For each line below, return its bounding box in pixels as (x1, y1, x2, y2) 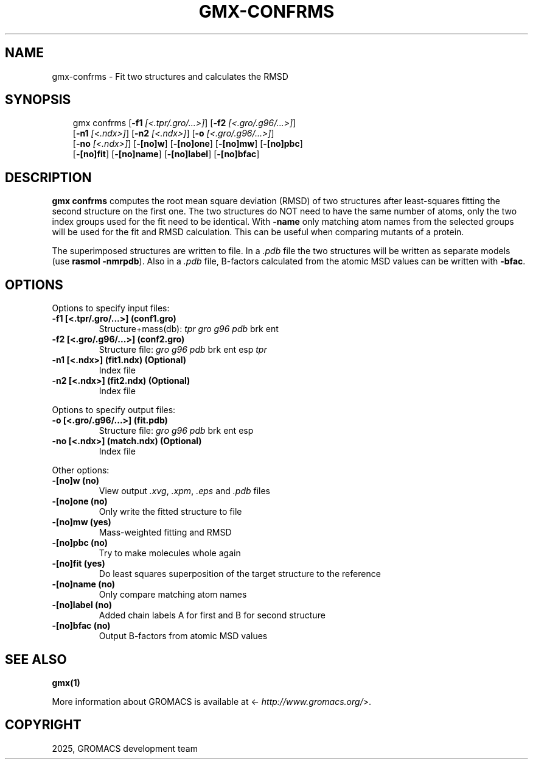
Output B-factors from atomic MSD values (99, 631, 268, 642)
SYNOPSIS (5, 92, 71, 108)
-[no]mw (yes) (52, 517, 111, 528)
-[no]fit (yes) (52, 558, 105, 569)
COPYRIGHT (5, 717, 82, 733)
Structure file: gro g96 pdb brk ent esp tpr (99, 344, 267, 355)
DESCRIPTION (5, 169, 92, 185)
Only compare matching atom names (99, 589, 247, 600)
